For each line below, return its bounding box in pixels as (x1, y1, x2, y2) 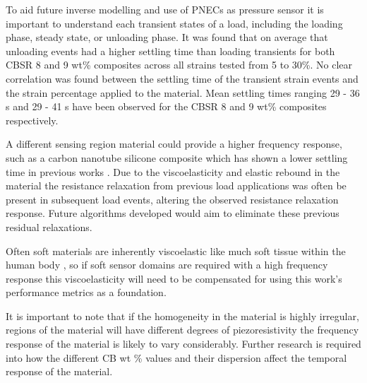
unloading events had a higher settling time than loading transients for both (6, 43, 335, 58)
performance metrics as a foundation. (6, 285, 167, 300)
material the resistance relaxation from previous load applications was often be (6, 178, 347, 193)
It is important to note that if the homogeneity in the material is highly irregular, (6, 308, 359, 323)
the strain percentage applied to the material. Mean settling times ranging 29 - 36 (6, 85, 360, 100)
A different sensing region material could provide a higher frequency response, (6, 136, 342, 151)
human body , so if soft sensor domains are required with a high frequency (6, 257, 328, 272)
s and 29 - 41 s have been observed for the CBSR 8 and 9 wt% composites (6, 99, 327, 114)
